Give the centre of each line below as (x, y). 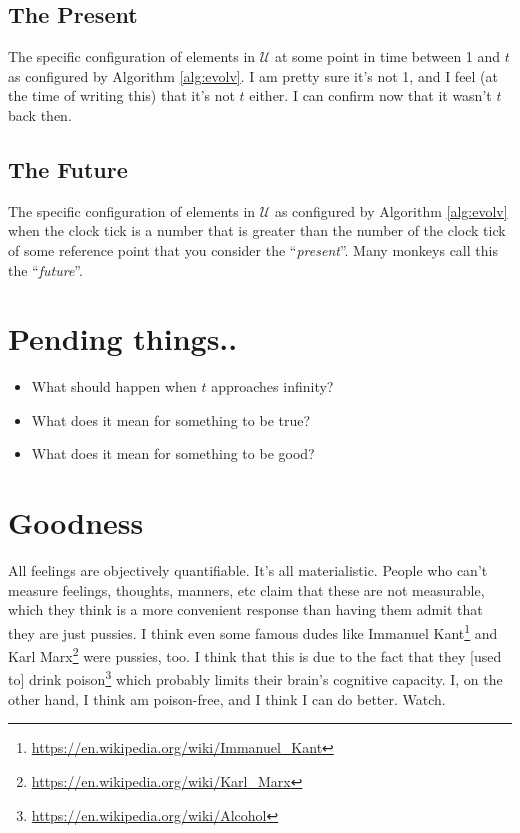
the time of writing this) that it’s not (121, 95)
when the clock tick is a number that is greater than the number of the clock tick (257, 230)
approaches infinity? (272, 386)
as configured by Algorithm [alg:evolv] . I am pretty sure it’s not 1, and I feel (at (253, 75)
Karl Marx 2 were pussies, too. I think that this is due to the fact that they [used (255, 654)
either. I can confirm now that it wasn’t (370, 95)
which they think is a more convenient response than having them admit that (245, 609)
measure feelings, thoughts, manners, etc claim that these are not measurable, (246, 589)
